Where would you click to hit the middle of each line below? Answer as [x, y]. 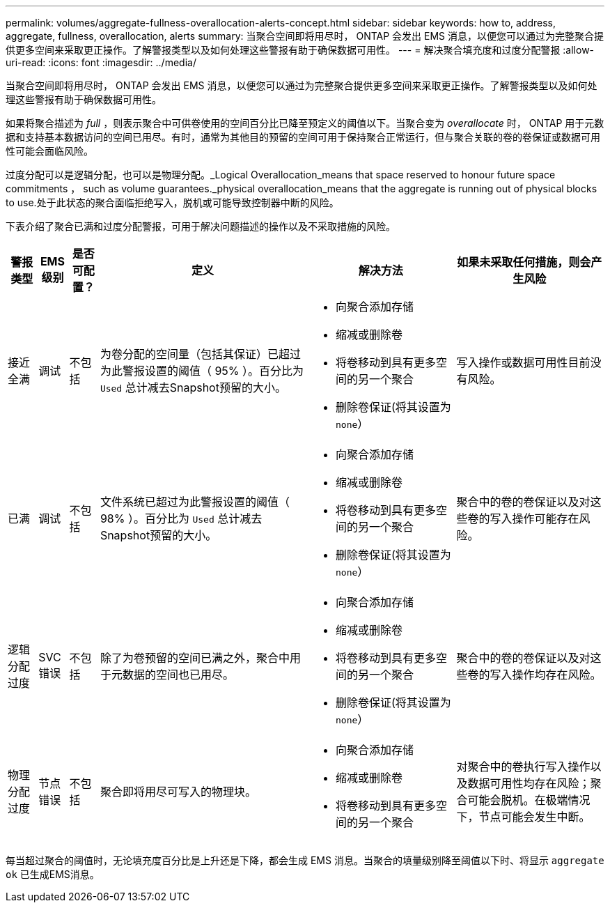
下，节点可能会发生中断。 [523, 817]
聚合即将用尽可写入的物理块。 [178, 792]
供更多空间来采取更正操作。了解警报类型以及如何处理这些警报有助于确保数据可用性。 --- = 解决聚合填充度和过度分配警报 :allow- [300, 50]
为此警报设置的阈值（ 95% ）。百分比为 [202, 371]
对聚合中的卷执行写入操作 [523, 767]
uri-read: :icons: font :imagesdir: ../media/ [101, 62]
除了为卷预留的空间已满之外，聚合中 [195, 658]
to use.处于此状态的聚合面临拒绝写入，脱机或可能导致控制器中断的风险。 [172, 202]
